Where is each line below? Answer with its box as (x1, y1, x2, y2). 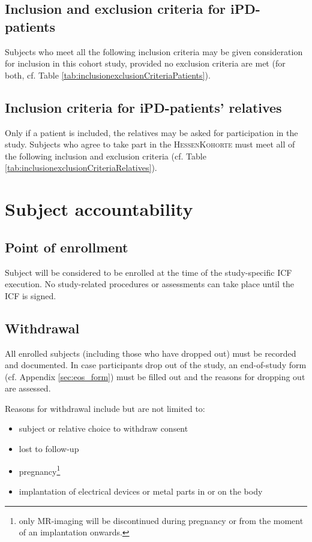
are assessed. (5, 382, 51, 395)
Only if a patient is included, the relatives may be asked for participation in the (5, 126, 298, 138)
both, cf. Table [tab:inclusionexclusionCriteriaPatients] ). (5, 68, 211, 81)
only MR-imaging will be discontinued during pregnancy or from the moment (19, 514, 304, 526)
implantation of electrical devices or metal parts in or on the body (19, 484, 263, 497)
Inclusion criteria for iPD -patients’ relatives (5, 98, 282, 116)
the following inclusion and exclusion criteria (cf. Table (5, 149, 206, 162)
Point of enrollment (5, 237, 128, 256)
